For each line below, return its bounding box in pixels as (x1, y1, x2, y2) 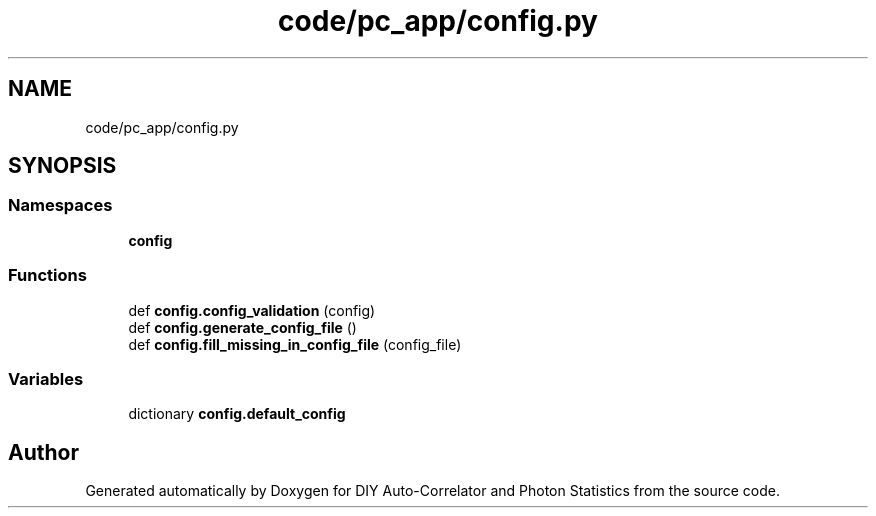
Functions (8, 265, 87, 286)
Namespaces (8, 195, 113, 216)
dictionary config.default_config (128, 405, 346, 423)
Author (8, 439, 79, 465)
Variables (8, 368, 84, 389)
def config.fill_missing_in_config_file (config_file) (128, 335, 462, 353)
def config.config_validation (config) (128, 301, 376, 319)
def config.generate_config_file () (128, 318, 357, 336)
